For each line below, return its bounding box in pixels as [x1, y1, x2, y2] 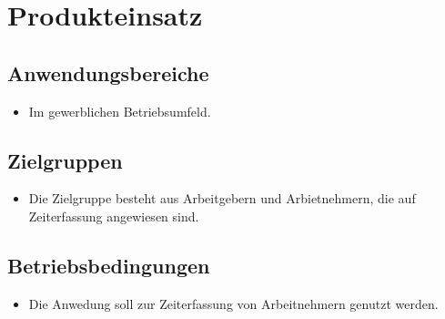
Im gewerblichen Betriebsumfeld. [28, 101, 211, 120]
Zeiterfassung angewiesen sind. [28, 206, 199, 225]
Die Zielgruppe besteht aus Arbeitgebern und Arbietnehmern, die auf [28, 189, 416, 208]
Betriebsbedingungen [7, 251, 210, 279]
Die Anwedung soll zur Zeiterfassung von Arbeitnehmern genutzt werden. [28, 293, 439, 313]
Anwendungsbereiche [7, 58, 209, 87]
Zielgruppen [7, 146, 123, 174]
